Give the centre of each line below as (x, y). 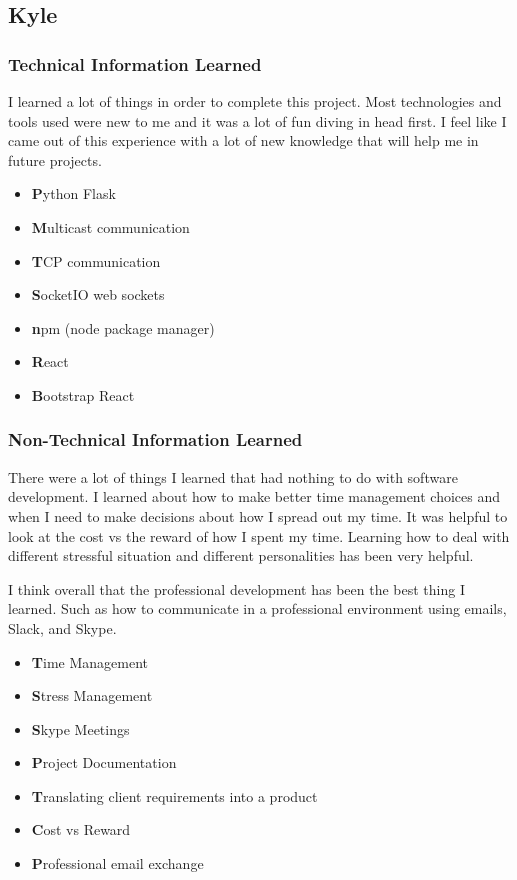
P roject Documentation (104, 762)
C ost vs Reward (81, 829)
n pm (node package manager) (123, 327)
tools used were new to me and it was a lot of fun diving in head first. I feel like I (257, 120)
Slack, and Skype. (62, 627)
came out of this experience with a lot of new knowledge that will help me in (243, 140)
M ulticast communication (110, 226)
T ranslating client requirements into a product (174, 795)
